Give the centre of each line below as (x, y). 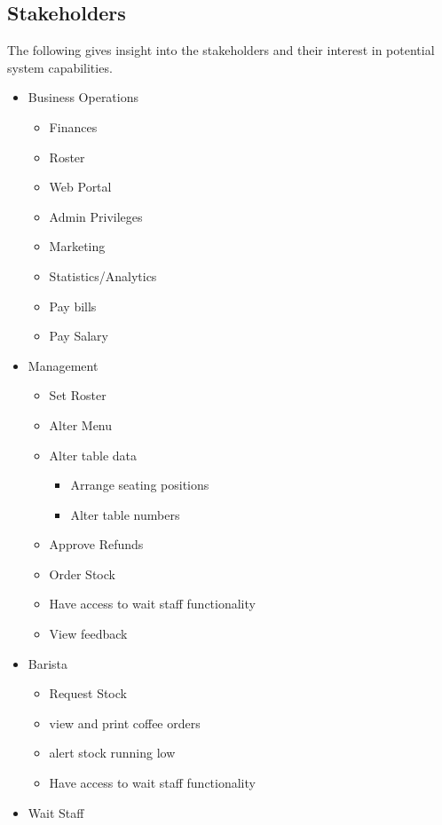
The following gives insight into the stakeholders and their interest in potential (221, 50)
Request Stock (88, 693)
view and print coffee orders (125, 723)
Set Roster (78, 395)
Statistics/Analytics (103, 275)
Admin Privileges (96, 216)
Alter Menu (81, 424)
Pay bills (73, 306)
